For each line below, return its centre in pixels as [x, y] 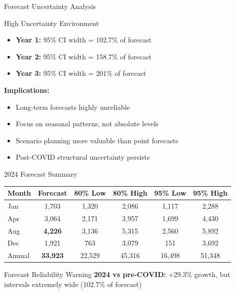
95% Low [170, 193]
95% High [210, 193]
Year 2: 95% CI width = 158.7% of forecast [84, 56]
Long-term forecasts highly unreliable [73, 107]
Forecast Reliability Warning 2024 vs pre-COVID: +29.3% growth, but [117, 274]
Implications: [27, 90]
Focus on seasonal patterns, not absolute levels [87, 124]
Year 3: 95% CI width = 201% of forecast [81, 73]
